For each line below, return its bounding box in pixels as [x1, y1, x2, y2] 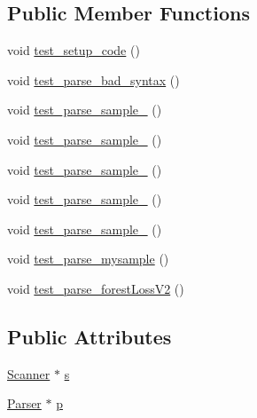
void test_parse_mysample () [7, 249, 169, 268]
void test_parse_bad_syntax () [7, 70, 180, 89]
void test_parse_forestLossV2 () [7, 279, 184, 297]
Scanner [7, 364, 51, 383]
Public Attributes [7, 322, 172, 350]
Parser [7, 394, 42, 413]
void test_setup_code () [7, 41, 140, 59]
